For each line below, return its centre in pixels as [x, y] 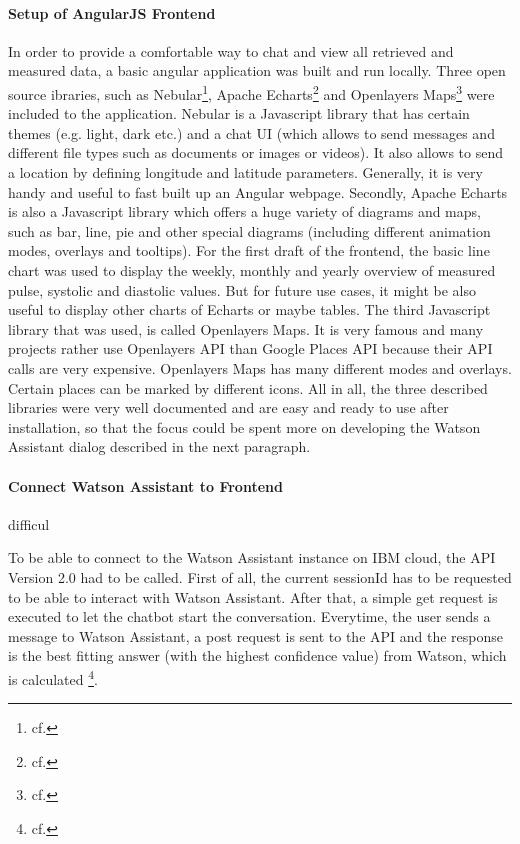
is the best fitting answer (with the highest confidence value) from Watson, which [257, 655]
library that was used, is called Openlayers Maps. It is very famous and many [246, 328]
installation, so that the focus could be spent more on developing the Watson [244, 426]
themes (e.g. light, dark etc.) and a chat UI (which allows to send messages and [251, 132]
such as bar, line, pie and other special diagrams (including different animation [249, 230]
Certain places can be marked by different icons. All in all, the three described [248, 387]
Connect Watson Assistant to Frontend [145, 485]
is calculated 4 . [53, 677]
